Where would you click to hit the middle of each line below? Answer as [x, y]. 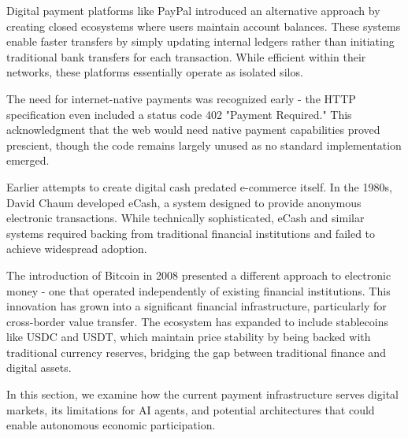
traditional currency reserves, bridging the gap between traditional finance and [196, 352]
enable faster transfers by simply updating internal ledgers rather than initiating [200, 41]
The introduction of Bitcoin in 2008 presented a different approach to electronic [199, 275]
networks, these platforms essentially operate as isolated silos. [155, 72]
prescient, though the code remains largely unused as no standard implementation [204, 145]
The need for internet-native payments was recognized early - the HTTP [181, 98]
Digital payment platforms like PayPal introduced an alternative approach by [193, 10]
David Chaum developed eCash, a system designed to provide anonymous [184, 202]
